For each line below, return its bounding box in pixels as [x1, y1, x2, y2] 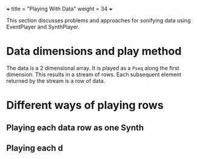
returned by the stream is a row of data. [6, 77, 105, 84]
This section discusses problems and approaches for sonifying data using [6, 17, 191, 24]
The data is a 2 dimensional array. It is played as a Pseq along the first [6, 64, 179, 71]
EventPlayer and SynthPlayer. [6, 24, 80, 30]
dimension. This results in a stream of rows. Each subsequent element [6, 71, 182, 78]
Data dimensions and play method [6, 45, 182, 58]
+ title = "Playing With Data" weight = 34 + [6, 5, 113, 12]
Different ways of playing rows [6, 99, 164, 112]
